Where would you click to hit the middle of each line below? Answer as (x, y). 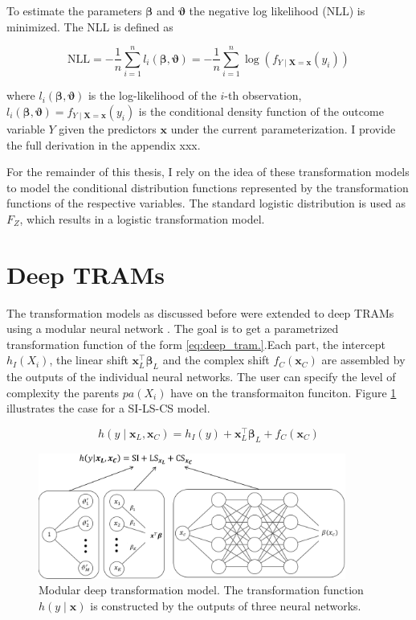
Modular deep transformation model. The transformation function (201, 590)
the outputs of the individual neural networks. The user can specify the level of (201, 377)
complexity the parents (63, 392)
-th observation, (263, 95)
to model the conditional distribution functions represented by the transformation (208, 187)
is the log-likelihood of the (152, 95)
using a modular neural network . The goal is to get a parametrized (173, 328)
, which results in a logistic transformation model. (142, 218)
